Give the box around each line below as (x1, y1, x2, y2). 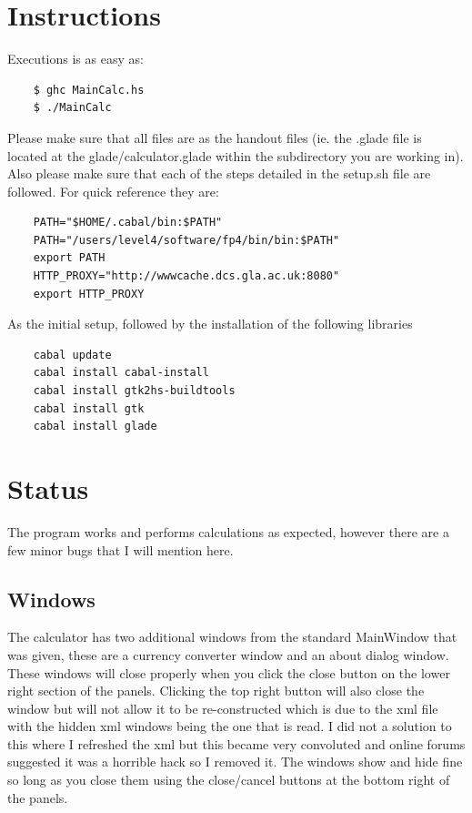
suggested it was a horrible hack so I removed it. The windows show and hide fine (7, 752, 463, 771)
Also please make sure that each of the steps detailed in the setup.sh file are (7, 164, 431, 183)
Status (7, 470, 89, 506)
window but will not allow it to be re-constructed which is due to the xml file (7, 698, 438, 717)
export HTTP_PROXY (33, 287, 145, 300)
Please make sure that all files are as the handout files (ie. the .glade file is (7, 127, 422, 147)
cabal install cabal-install (33, 366, 209, 380)
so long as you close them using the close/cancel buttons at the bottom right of (7, 770, 450, 789)
